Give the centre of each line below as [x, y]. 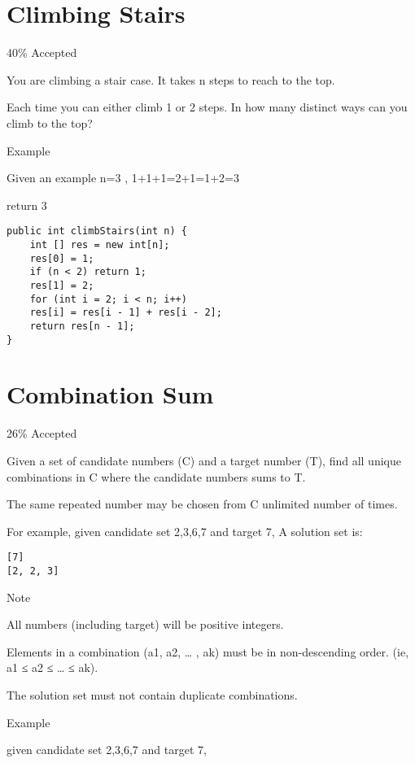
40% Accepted [42, 52]
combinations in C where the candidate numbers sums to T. [156, 476]
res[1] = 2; [62, 285]
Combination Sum [110, 394]
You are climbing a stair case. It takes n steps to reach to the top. [171, 79]
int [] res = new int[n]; [100, 244]
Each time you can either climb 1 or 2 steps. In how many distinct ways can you [207, 107]
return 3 [27, 205]
